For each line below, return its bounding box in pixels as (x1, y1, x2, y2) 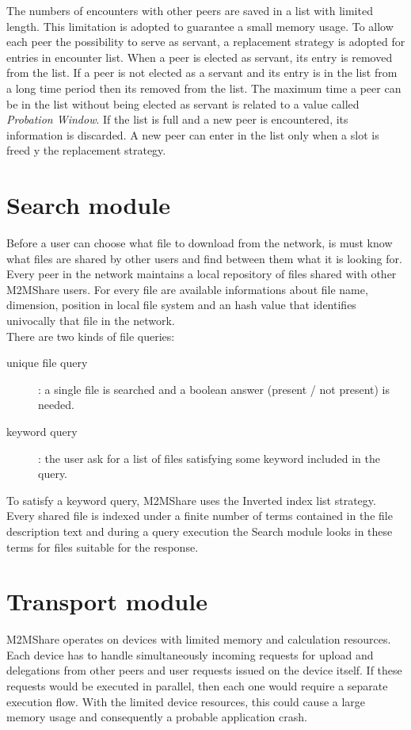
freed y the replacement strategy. (6, 142, 166, 159)
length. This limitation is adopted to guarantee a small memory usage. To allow (6, 17, 394, 34)
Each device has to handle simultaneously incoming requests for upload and (6, 646, 374, 663)
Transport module (6, 585, 207, 617)
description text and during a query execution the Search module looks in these (6, 522, 393, 539)
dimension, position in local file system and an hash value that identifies (6, 296, 356, 313)
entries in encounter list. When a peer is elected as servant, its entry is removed (6, 48, 393, 65)
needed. (38, 396, 74, 413)
